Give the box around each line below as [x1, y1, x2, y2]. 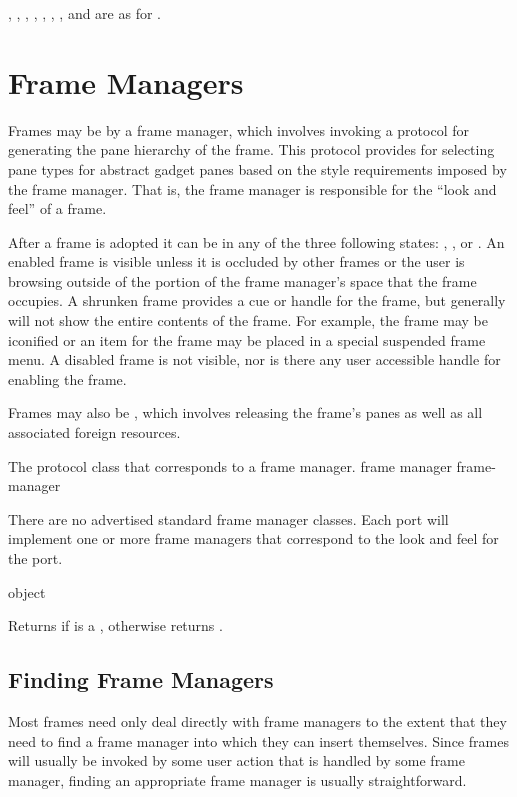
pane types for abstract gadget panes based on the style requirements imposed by [8, 158, 507, 179]
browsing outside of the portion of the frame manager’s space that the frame [8, 270, 477, 291]
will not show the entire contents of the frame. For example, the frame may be [8, 310, 488, 331]
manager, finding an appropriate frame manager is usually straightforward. [8, 769, 467, 790]
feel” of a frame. [8, 198, 107, 219]
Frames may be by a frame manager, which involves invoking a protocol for [8, 119, 469, 140]
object [8, 581, 46, 602]
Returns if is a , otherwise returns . [8, 615, 223, 636]
